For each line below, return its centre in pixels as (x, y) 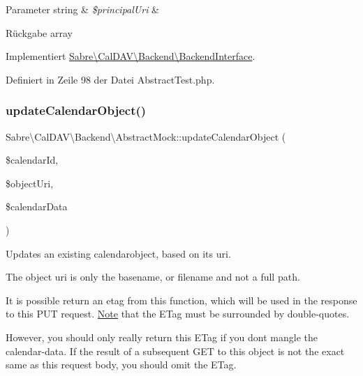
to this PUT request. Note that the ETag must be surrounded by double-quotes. (178, 314)
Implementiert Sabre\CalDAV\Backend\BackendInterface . (131, 56)
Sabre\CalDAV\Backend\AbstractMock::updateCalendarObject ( (146, 136)
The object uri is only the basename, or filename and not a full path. (153, 277)
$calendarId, (32, 160)
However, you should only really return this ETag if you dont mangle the (162, 337)
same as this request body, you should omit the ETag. (121, 365)
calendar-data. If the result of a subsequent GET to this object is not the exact (175, 351)
